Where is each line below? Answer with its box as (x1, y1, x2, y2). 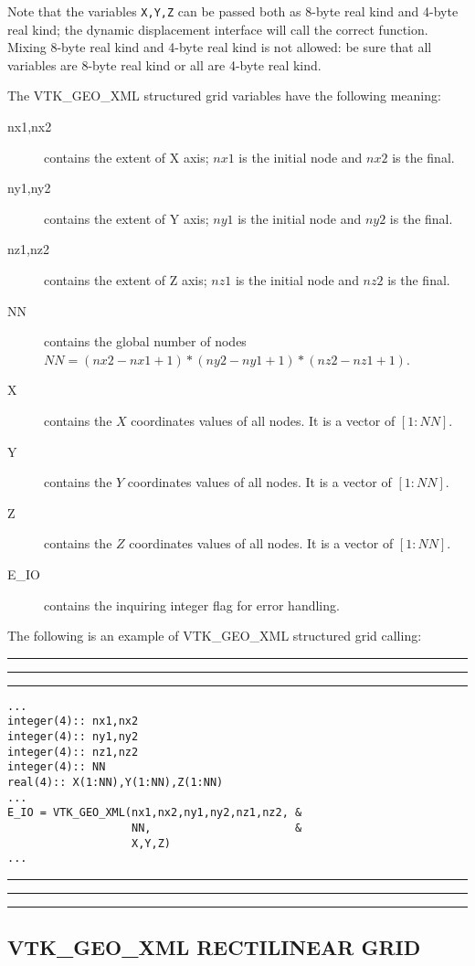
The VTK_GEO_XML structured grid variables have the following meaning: (7, 86, 441, 105)
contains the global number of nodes (44, 332, 247, 351)
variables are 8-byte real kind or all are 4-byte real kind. (7, 55, 322, 74)
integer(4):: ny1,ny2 (7, 730, 139, 744)
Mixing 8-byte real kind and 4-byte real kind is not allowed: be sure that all (7, 37, 432, 57)
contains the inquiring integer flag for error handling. (44, 595, 340, 614)
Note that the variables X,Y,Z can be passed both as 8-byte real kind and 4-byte (7, 2, 459, 20)
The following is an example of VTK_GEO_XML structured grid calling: (7, 626, 422, 645)
